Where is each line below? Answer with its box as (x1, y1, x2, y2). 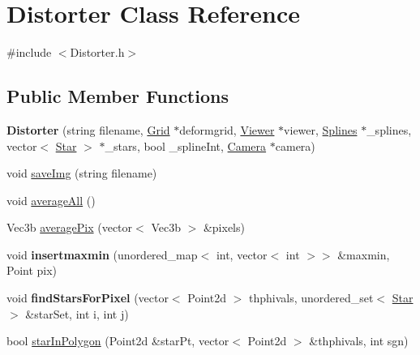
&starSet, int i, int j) (25, 305, 129, 322)
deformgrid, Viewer (179, 121, 275, 138)
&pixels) (203, 219, 245, 236)
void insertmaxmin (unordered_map (6, 246, 198, 263)
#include (6, 44, 52, 61)
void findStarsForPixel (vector (6, 289, 169, 306)
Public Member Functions (6, 83, 229, 109)
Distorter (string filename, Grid (6, 121, 170, 138)
